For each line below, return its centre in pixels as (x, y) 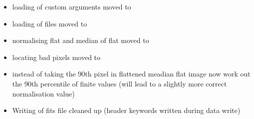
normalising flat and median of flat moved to (81, 40)
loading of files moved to (50, 23)
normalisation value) (43, 93)
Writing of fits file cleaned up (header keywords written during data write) (126, 110)
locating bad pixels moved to (56, 57)
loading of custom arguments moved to (72, 6)
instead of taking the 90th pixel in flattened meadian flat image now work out (131, 74)
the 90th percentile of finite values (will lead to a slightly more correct (120, 83)
